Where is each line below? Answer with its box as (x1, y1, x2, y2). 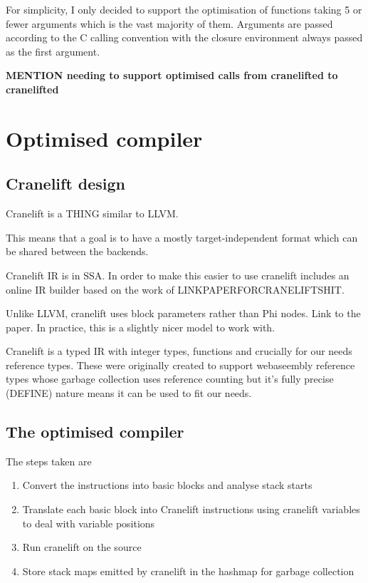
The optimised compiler (6, 421, 184, 443)
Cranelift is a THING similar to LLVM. (6, 206, 179, 221)
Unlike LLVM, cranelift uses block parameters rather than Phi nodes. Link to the (6, 306, 361, 321)
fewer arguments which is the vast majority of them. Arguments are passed (6, 16, 333, 31)
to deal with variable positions (22, 515, 155, 530)
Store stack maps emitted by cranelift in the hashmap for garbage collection (22, 563, 354, 578)
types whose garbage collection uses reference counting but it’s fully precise (6, 371, 334, 386)
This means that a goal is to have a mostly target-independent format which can (6, 229, 358, 244)
